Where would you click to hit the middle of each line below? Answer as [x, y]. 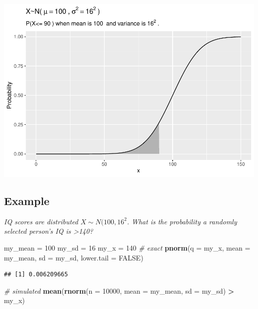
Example [27, 200]
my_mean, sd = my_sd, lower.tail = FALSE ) [74, 257]
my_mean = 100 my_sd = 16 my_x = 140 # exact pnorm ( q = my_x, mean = [127, 247]
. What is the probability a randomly [182, 221]
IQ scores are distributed [41, 221]
